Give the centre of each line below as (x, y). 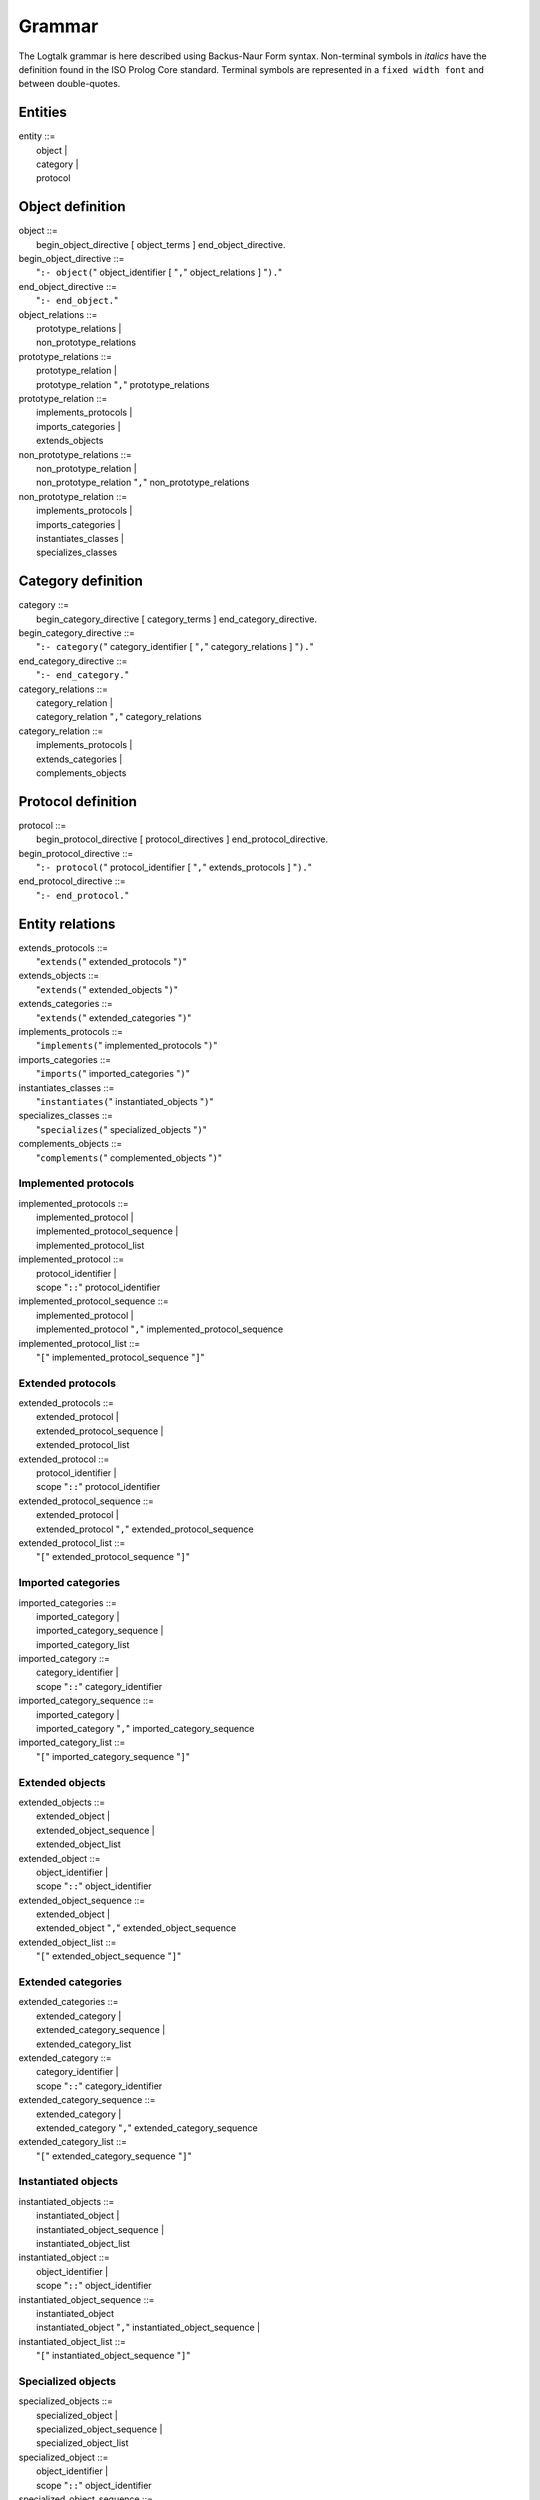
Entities (42, 112)
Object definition (72, 206)
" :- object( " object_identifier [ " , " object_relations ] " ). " (159, 272)
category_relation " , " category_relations (119, 717)
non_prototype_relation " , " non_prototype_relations (143, 482)
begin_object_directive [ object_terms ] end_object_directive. (161, 244)
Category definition (81, 581)
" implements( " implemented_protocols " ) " (127, 1046)
